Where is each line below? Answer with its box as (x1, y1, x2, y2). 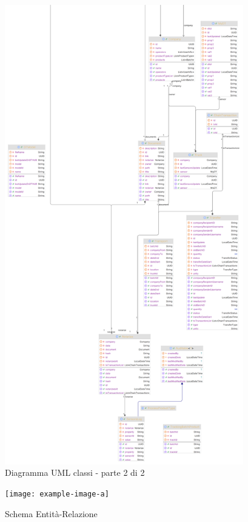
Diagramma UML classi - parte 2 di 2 (5, 466, 145, 479)
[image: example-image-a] (5, 490, 109, 499)
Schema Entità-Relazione (5, 507, 98, 520)
